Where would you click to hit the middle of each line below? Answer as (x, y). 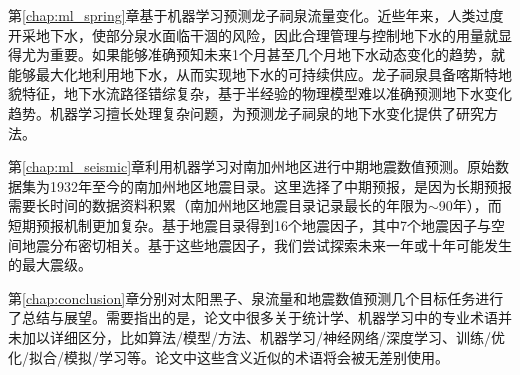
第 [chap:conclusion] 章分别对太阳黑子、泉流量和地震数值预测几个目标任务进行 (256, 297)
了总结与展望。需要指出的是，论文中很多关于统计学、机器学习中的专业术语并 (260, 317)
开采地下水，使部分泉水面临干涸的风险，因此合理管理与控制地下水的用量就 (253, 34)
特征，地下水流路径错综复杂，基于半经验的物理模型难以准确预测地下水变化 (266, 93)
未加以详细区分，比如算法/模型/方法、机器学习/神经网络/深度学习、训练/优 (256, 336)
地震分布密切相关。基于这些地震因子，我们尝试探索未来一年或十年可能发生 (266, 244)
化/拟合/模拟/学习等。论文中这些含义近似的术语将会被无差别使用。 (228, 356)
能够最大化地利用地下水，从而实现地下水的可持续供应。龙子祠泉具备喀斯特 (253, 73)
